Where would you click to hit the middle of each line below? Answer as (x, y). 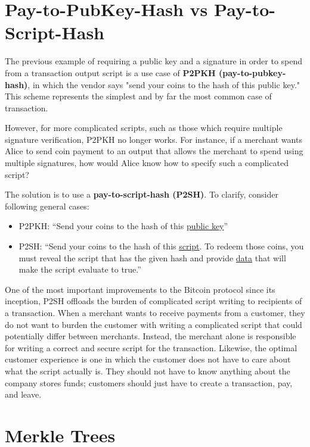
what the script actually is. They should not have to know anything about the (148, 371)
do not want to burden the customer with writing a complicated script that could (154, 324)
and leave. (23, 394)
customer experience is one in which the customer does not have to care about (148, 359)
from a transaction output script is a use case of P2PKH (110, 72)
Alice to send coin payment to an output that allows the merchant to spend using (154, 151)
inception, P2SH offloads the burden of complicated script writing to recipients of (154, 301)
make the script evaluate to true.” (80, 269)
